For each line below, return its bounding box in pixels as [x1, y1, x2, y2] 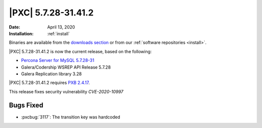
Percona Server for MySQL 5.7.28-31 [21, 57, 95, 63]
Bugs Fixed [9, 101, 44, 110]
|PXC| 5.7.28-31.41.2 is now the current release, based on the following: [9, 48, 152, 54]
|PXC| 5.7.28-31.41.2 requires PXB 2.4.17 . [9, 80, 90, 85]
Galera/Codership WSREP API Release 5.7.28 [21, 64, 111, 70]
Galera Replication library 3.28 [21, 71, 82, 77]
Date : [9, 24, 20, 30]
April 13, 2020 [47, 24, 75, 30]
